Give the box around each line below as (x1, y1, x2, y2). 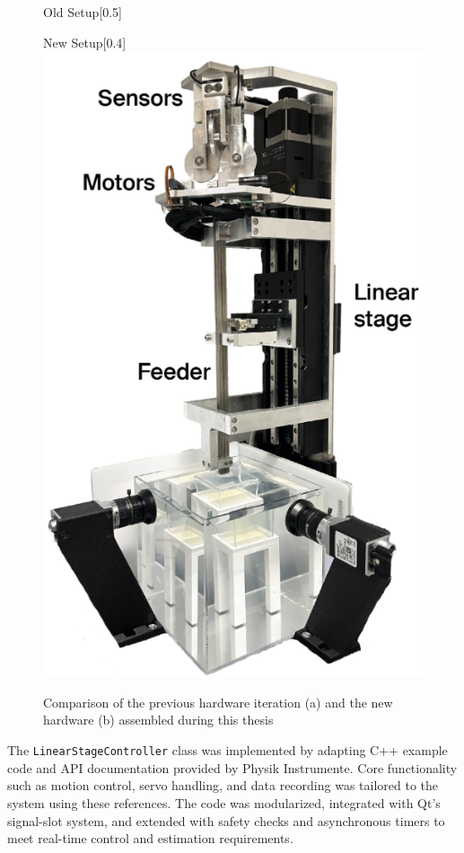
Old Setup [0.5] (43, 3, 122, 21)
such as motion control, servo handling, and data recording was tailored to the (7, 776, 439, 795)
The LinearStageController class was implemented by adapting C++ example (7, 741, 448, 760)
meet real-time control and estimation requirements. (7, 829, 293, 848)
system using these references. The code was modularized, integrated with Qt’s (7, 793, 441, 812)
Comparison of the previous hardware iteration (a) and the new (43, 692, 393, 711)
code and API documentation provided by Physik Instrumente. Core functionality (7, 758, 458, 777)
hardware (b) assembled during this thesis (43, 710, 274, 729)
